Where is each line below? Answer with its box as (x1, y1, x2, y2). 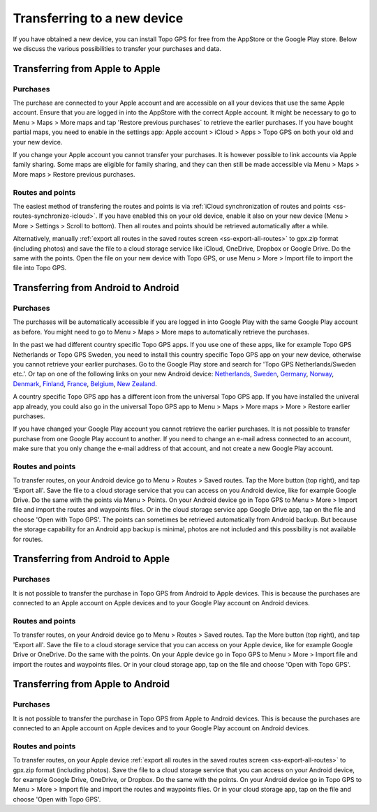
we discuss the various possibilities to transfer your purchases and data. (13, 44, 221, 52)
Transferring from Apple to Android (13, 678, 170, 691)
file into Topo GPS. (13, 264, 67, 272)
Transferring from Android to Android (13, 282, 179, 294)
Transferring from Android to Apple (13, 553, 170, 565)
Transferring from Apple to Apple (13, 63, 161, 75)
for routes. (13, 535, 43, 543)
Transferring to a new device (13, 10, 184, 26)
